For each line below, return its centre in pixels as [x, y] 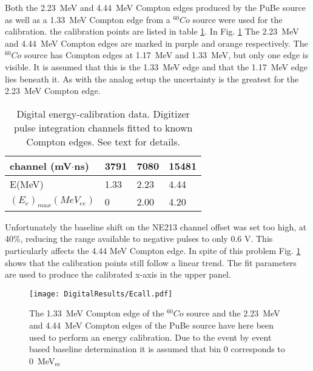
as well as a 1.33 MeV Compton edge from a [88, 19]
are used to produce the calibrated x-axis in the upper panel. [118, 274]
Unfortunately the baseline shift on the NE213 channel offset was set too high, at [156, 226]
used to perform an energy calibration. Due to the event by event [150, 337]
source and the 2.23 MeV [233, 313]
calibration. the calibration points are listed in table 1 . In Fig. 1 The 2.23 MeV [152, 31]
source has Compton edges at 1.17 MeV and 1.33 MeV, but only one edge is [167, 55]
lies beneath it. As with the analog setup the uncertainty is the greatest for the [152, 79]
